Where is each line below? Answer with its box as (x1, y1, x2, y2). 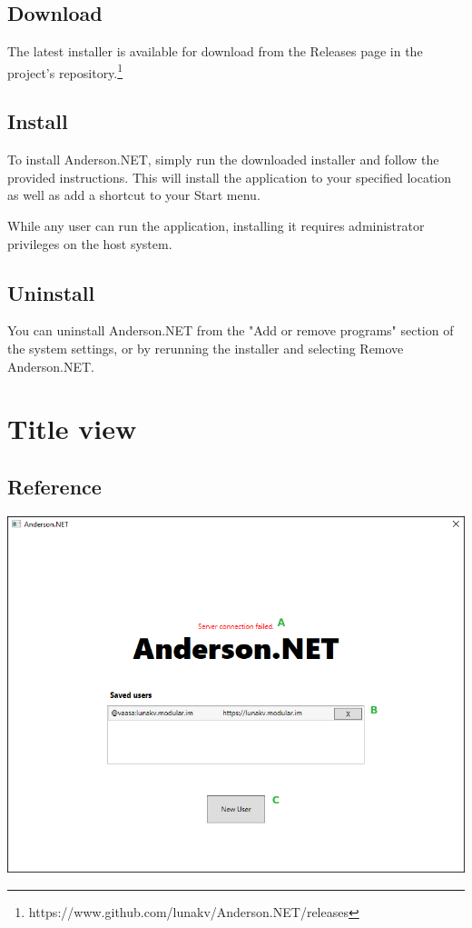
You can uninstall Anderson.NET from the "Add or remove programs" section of (7, 321, 454, 340)
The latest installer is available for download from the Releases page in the (7, 42, 423, 61)
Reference (7, 472, 102, 500)
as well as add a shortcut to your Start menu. (7, 185, 261, 205)
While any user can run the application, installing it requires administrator (7, 216, 425, 235)
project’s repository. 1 (7, 60, 123, 82)
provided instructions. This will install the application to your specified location (7, 167, 452, 186)
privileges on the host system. (7, 234, 172, 253)
